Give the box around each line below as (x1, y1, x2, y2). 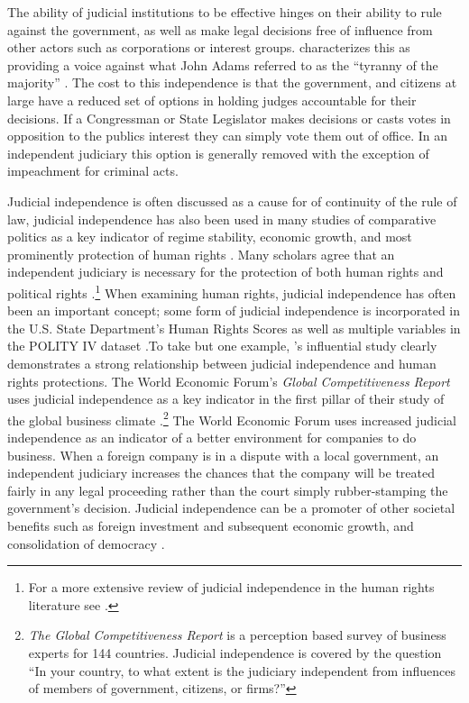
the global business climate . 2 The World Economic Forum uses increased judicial (7, 407, 456, 429)
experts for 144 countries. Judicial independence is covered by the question (28, 643, 442, 662)
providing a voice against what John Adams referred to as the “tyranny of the (7, 55, 438, 74)
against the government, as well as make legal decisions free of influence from (7, 20, 433, 39)
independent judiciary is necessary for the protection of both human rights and (7, 262, 444, 281)
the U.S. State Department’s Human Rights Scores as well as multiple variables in (7, 318, 461, 337)
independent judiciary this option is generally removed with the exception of (7, 143, 429, 162)
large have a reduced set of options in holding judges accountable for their (7, 90, 417, 109)
